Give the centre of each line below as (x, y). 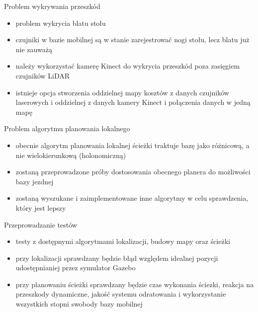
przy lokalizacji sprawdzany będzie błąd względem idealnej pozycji (117, 258)
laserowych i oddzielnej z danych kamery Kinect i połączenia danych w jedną (133, 102)
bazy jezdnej (35, 181)
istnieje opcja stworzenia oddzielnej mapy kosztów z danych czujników (122, 92)
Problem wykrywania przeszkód (52, 6)
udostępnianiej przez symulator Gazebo (76, 268)
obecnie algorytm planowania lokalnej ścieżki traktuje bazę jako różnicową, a (132, 145)
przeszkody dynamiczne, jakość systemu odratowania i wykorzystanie (121, 294)
